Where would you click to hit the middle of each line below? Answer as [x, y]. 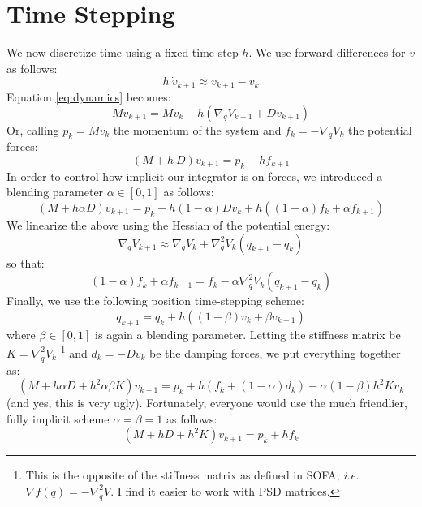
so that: [26, 262]
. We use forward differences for [327, 52]
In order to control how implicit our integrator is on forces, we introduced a [195, 176]
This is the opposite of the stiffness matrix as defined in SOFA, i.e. [192, 475]
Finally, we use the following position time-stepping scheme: [155, 301]
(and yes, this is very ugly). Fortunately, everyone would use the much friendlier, [207, 403]
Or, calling [33, 129]
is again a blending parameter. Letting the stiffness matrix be [248, 334]
